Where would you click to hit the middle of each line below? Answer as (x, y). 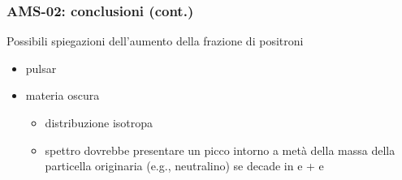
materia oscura (63, 95)
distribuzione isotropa (99, 122)
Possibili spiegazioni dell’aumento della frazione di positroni (155, 41)
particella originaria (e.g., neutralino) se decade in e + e (184, 166)
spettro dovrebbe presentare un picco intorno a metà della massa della (220, 150)
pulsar (41, 68)
